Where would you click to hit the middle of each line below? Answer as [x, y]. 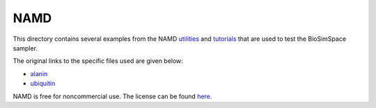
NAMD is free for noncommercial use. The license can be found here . [112, 96]
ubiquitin [43, 84]
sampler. [25, 48]
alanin [39, 73]
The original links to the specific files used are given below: [98, 61]
